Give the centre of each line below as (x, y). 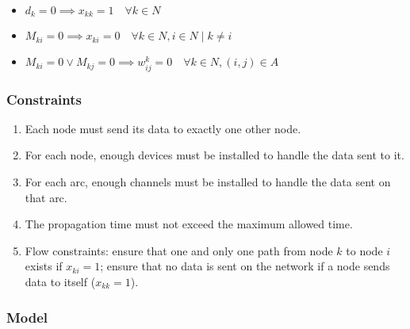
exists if (44, 266)
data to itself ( (60, 281)
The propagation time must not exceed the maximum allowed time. (189, 224)
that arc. (46, 197)
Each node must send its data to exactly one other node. (163, 128)
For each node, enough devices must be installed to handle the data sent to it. (215, 155)
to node (364, 250)
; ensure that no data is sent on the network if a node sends (245, 266)
